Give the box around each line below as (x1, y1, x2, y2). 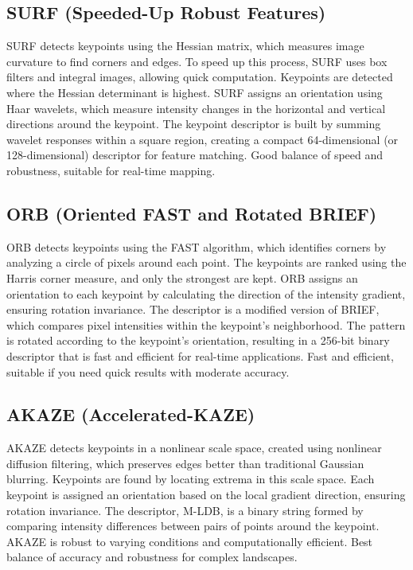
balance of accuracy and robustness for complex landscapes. (6, 549, 298, 565)
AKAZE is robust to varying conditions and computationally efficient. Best (6, 533, 373, 549)
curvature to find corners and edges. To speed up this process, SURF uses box (6, 53, 388, 69)
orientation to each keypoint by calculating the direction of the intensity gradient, (6, 285, 406, 302)
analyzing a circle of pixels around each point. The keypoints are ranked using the (6, 254, 407, 271)
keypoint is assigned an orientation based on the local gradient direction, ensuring (6, 486, 406, 503)
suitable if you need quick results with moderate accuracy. (6, 363, 290, 380)
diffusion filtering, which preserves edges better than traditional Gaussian (6, 455, 364, 471)
